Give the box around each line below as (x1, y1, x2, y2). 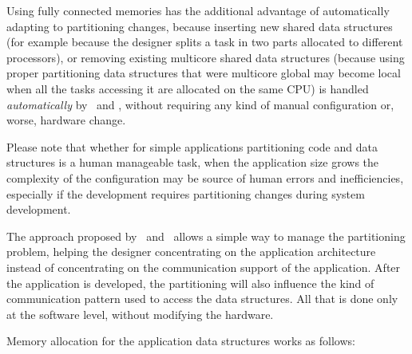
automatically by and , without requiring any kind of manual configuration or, (6, 96, 394, 112)
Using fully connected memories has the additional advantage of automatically (6, 2, 390, 18)
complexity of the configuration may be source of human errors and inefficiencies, (6, 169, 404, 186)
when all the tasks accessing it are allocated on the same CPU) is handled (6, 80, 369, 96)
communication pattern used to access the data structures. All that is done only (6, 290, 398, 307)
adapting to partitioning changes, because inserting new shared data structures (6, 18, 393, 34)
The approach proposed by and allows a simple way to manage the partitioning (6, 227, 406, 244)
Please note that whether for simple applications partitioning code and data (6, 138, 378, 155)
